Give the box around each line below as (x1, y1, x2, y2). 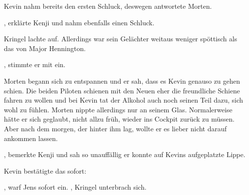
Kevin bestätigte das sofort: (4, 165, 87, 176)
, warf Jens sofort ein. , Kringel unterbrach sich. (4, 182, 147, 192)
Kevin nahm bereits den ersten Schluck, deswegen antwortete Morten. (4, 1, 212, 11)
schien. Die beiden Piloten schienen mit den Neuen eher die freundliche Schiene (4, 85, 240, 95)
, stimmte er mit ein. (4, 59, 66, 70)
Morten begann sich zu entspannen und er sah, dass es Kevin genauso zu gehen (4, 75, 240, 86)
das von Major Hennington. (4, 43, 86, 53)
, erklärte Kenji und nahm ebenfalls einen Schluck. (4, 17, 155, 27)
